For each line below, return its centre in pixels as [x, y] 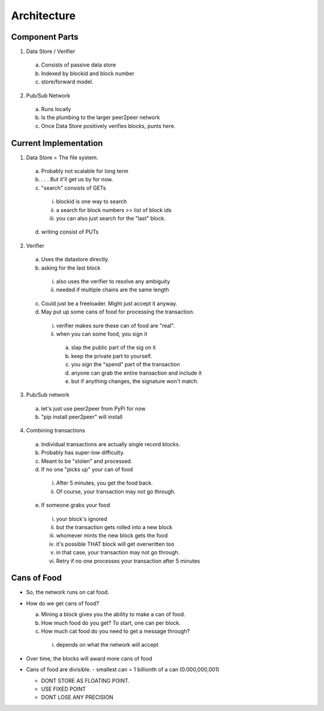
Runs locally [56, 109]
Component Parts [45, 37]
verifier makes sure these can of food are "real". [115, 325]
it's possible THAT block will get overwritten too [115, 544]
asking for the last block [71, 268]
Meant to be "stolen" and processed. [87, 461]
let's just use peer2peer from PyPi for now [94, 408]
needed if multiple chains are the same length [112, 290]
